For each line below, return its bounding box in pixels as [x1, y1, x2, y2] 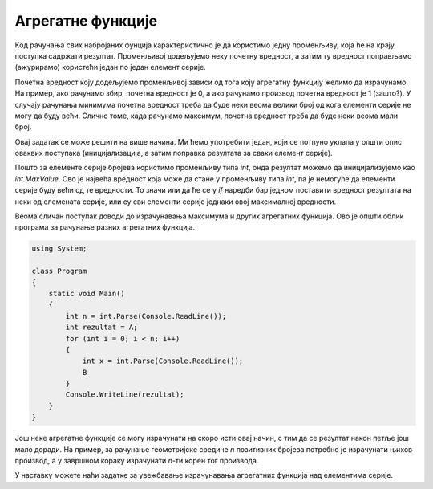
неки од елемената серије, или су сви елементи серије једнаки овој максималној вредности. [14, 197, 337, 206]
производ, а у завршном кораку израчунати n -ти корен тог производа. [14, 456, 259, 466]
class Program [31, 267, 87, 276]
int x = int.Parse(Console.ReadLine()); [82, 357, 244, 365]
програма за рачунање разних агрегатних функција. [14, 222, 196, 232]
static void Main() [48, 289, 126, 298]
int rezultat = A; [65, 323, 138, 332]
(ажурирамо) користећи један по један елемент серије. [14, 63, 206, 72]
